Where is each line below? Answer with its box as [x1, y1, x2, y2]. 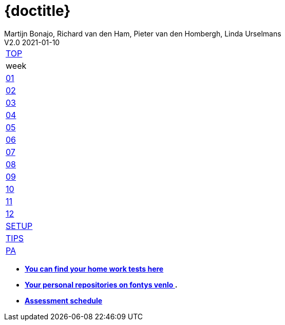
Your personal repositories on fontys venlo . [25, 280, 178, 289]
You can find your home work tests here [25, 264, 164, 273]
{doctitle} [4, 2, 71, 20]
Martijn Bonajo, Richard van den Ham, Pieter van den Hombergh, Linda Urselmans [4, 29, 281, 38]
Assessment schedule [25, 296, 103, 305]
